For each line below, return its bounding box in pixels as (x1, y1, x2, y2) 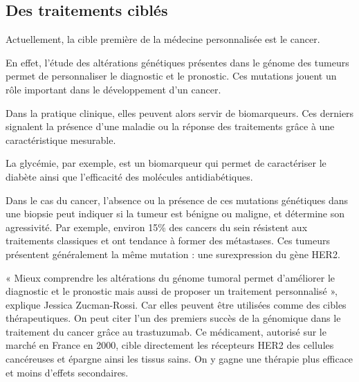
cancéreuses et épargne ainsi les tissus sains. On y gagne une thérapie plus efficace (6, 352, 353, 366)
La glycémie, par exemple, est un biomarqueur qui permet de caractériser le (6, 156, 326, 170)
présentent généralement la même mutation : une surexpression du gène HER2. (6, 246, 340, 261)
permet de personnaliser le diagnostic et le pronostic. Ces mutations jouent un (6, 69, 337, 83)
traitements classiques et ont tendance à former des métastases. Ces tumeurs (6, 233, 331, 248)
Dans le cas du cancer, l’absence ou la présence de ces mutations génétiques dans (6, 192, 349, 207)
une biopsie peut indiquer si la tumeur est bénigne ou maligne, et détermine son (6, 206, 345, 221)
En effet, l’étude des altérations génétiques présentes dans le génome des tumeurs (6, 55, 349, 69)
